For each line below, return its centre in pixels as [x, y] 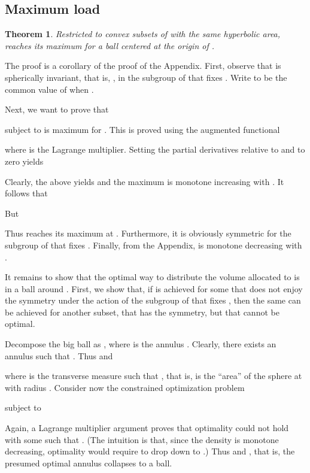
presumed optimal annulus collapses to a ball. [89, 463]
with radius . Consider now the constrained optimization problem [125, 387]
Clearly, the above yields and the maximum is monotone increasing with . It [145, 181]
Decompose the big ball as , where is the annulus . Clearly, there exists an [141, 344]
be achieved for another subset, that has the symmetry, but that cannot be [142, 312]
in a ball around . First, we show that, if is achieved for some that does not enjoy [154, 288]
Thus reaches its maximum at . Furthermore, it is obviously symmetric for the [148, 233]
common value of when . [49, 89]
